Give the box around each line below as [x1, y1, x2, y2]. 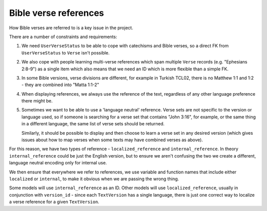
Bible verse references [9, 7, 104, 18]
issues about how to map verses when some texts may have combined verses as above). [21, 137, 203, 143]
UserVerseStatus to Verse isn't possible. [21, 50, 110, 55]
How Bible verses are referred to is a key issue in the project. [9, 25, 133, 31]
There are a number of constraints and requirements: [9, 34, 117, 40]
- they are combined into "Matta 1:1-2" [21, 82, 99, 88]
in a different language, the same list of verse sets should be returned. [21, 121, 165, 127]
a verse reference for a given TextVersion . [9, 199, 99, 205]
